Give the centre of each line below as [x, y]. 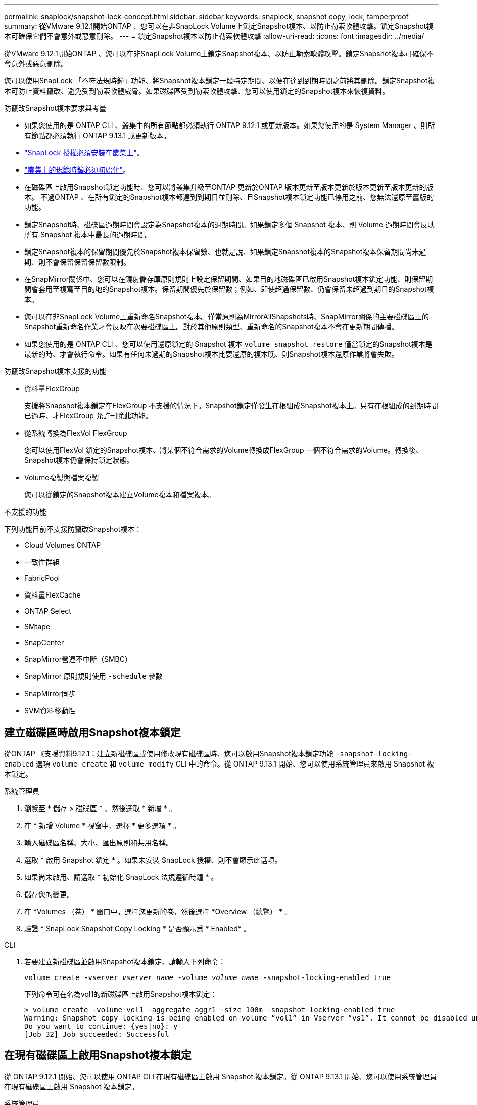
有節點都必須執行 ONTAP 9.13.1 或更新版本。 [98, 135]
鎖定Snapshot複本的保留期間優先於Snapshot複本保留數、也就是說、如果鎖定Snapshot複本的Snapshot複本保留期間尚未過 [225, 252]
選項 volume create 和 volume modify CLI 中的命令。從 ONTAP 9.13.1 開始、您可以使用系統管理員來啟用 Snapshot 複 [235, 763]
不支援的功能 [25, 512]
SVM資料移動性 [50, 711]
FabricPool [42, 578]
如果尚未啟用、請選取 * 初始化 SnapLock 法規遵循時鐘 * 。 [121, 877]
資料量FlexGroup [52, 388]
